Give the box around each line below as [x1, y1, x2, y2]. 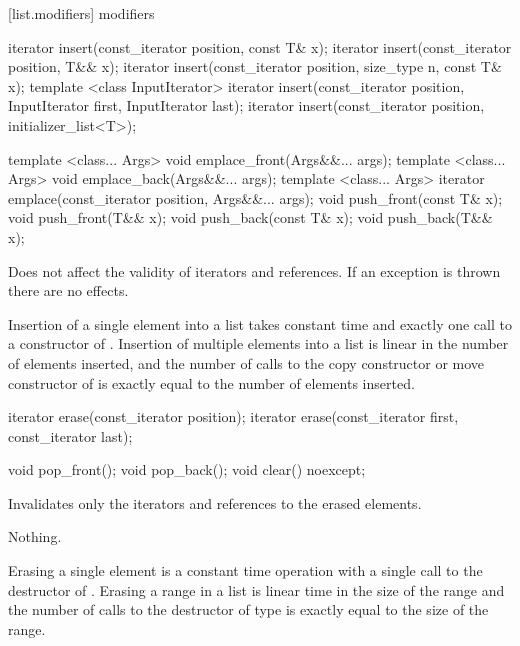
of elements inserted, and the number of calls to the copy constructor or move [8, 352, 485, 373]
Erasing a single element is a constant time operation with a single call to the [8, 560, 483, 581]
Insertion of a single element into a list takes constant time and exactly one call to [8, 313, 512, 334]
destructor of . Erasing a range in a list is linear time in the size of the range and [8, 579, 505, 600]
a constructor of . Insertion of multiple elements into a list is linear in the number [8, 333, 509, 354]
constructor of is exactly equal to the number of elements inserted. [8, 372, 415, 393]
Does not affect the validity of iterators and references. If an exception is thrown [8, 260, 501, 281]
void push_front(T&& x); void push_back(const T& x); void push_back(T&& [8, 207, 493, 228]
